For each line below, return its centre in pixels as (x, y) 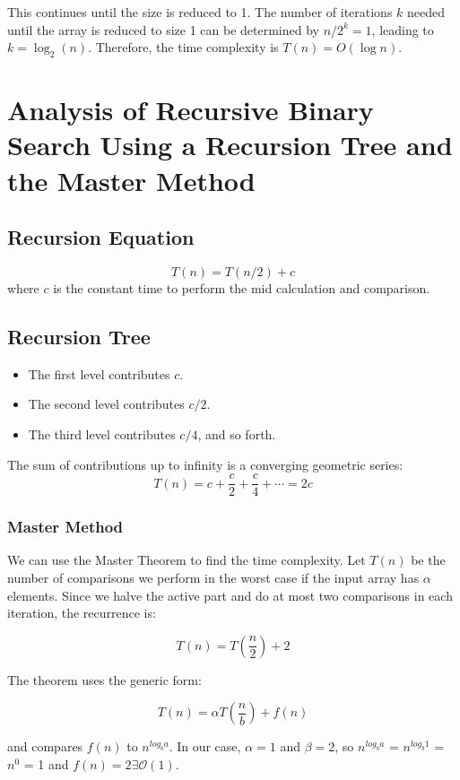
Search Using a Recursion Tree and (230, 145)
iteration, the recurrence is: (82, 613)
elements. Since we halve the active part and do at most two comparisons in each (230, 595)
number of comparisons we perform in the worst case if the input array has (213, 577)
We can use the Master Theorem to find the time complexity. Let (187, 560)
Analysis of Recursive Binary (191, 110)
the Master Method (131, 180)
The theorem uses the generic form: (104, 679)
